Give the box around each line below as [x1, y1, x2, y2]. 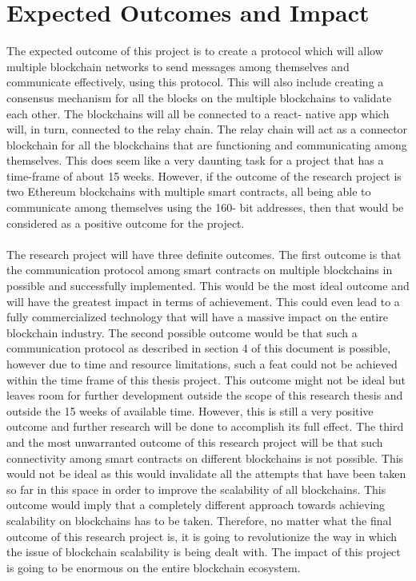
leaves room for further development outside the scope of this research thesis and [6, 387, 403, 404]
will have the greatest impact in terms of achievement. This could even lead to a [6, 292, 400, 309]
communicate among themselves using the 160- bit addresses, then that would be [6, 199, 404, 216]
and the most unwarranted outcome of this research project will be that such [6, 433, 383, 450]
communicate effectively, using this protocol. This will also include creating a [6, 74, 384, 90]
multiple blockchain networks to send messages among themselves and [6, 58, 350, 74]
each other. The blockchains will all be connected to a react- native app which [6, 105, 390, 121]
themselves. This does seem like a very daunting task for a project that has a [6, 152, 384, 169]
